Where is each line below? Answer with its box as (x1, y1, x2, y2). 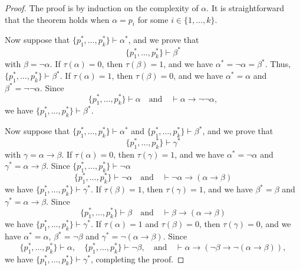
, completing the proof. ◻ (91, 252, 184, 265)
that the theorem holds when (5, 13, 110, 25)
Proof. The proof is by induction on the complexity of (5, 2, 199, 14)
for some (137, 13, 169, 25)
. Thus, (265, 58, 291, 70)
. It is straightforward (206, 2, 285, 14)
